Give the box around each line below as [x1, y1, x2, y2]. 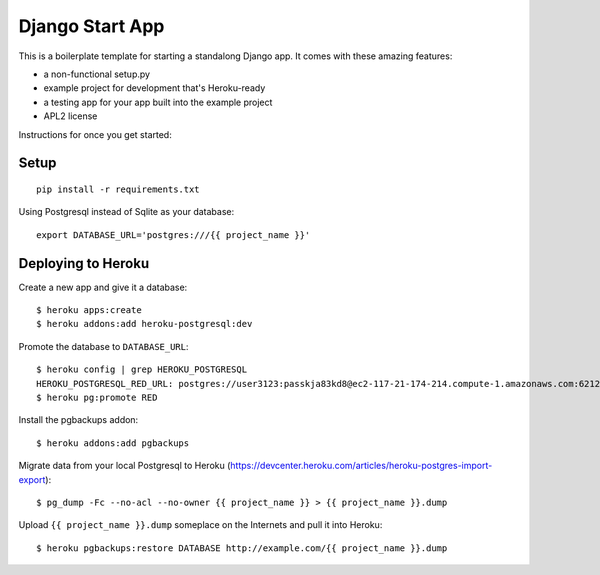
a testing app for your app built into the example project [43, 96, 273, 108]
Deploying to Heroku [18, 255, 150, 272]
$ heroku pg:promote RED [36, 391, 158, 403]
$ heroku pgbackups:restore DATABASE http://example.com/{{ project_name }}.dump [36, 542, 448, 554]
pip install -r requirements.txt [36, 183, 200, 195]
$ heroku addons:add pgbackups [36, 437, 190, 449]
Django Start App [18, 15, 165, 37]
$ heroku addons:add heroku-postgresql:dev [36, 318, 253, 330]
